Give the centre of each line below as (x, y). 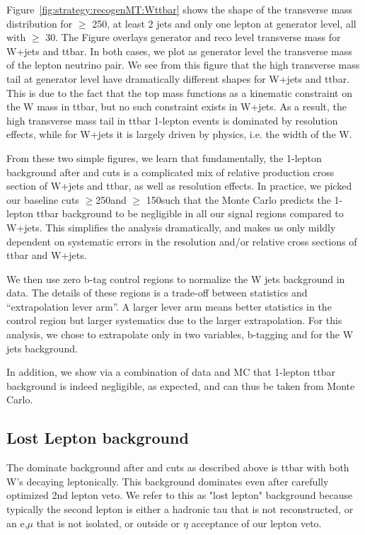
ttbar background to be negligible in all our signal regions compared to (190, 213)
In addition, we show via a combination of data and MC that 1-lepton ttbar (171, 372)
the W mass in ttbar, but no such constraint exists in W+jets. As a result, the (177, 107)
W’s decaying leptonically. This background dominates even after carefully (168, 481)
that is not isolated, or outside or (108, 523)
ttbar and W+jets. (47, 255)
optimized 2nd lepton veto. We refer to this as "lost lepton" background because (180, 495)
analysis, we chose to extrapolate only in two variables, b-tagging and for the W (180, 334)
